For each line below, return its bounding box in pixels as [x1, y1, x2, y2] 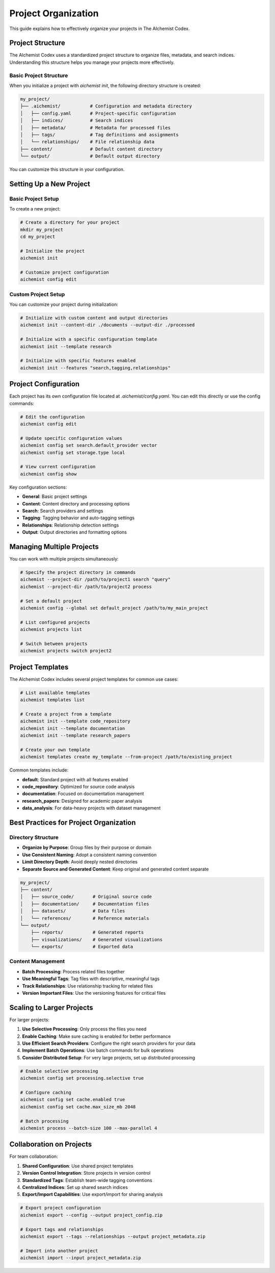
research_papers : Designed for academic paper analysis [22, 798, 143, 804]
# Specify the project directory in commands [20, 570, 136, 575]
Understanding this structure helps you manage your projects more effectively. [9, 59, 175, 65]
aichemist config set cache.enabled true [20, 1097, 125, 1103]
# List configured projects [20, 619, 90, 625]
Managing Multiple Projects [9, 542, 99, 551]
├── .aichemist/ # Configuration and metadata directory [20, 103, 193, 109]
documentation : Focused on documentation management [22, 790, 145, 797]
